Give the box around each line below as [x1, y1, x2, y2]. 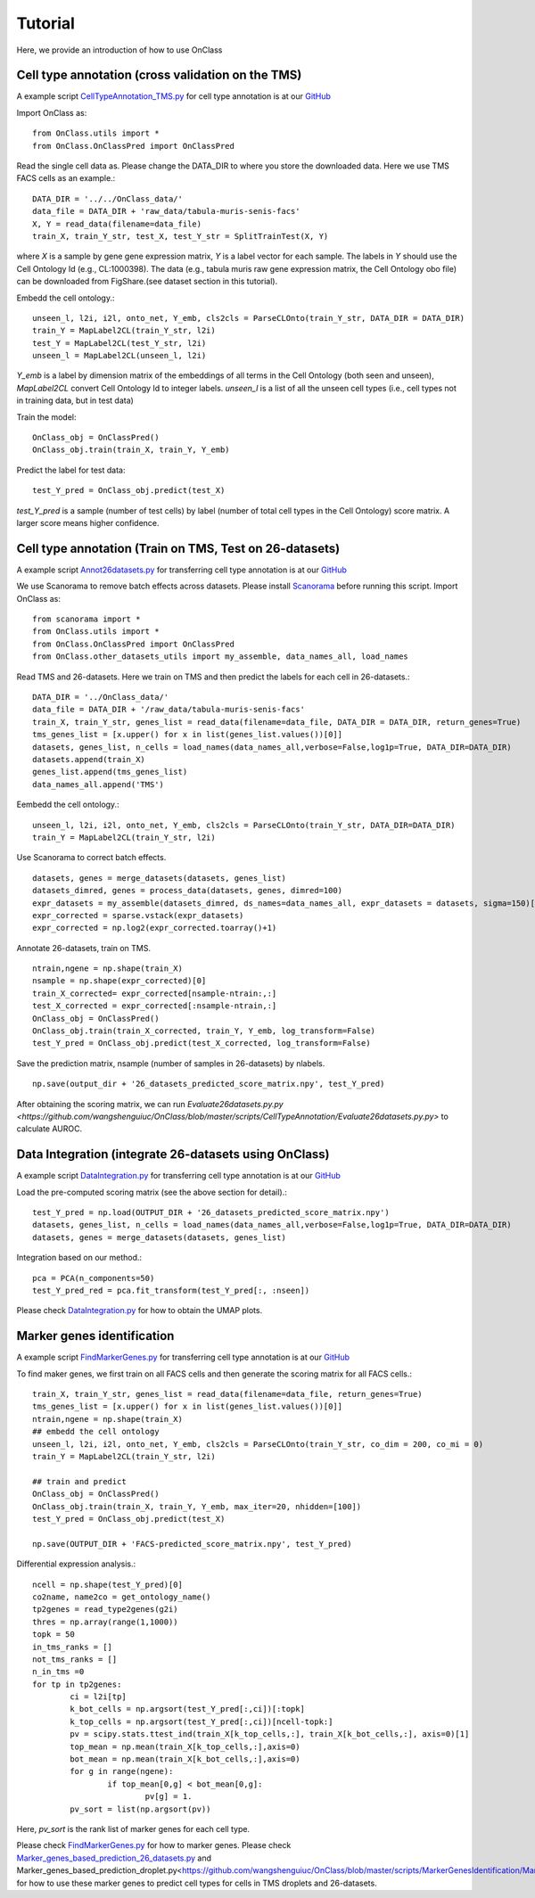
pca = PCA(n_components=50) [32, 1273, 155, 1283]
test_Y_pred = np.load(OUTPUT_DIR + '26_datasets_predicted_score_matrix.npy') [32, 1208, 390, 1218]
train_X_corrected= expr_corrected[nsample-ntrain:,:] [32, 988, 277, 998]
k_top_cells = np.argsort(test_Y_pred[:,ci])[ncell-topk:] [70, 1716, 333, 1727]
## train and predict [32, 1476, 127, 1486]
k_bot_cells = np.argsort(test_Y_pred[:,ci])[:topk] [70, 1704, 305, 1714]
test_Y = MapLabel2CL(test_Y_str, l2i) [32, 338, 207, 348]
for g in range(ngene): [70, 1766, 174, 1777]
